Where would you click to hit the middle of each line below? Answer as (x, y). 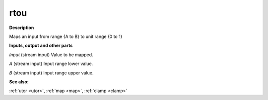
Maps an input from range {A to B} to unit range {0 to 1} (66, 36)
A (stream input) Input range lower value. (51, 64)
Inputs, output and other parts (41, 46)
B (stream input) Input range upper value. (51, 73)
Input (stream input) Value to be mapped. (51, 55)
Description (22, 28)
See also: (19, 82)
